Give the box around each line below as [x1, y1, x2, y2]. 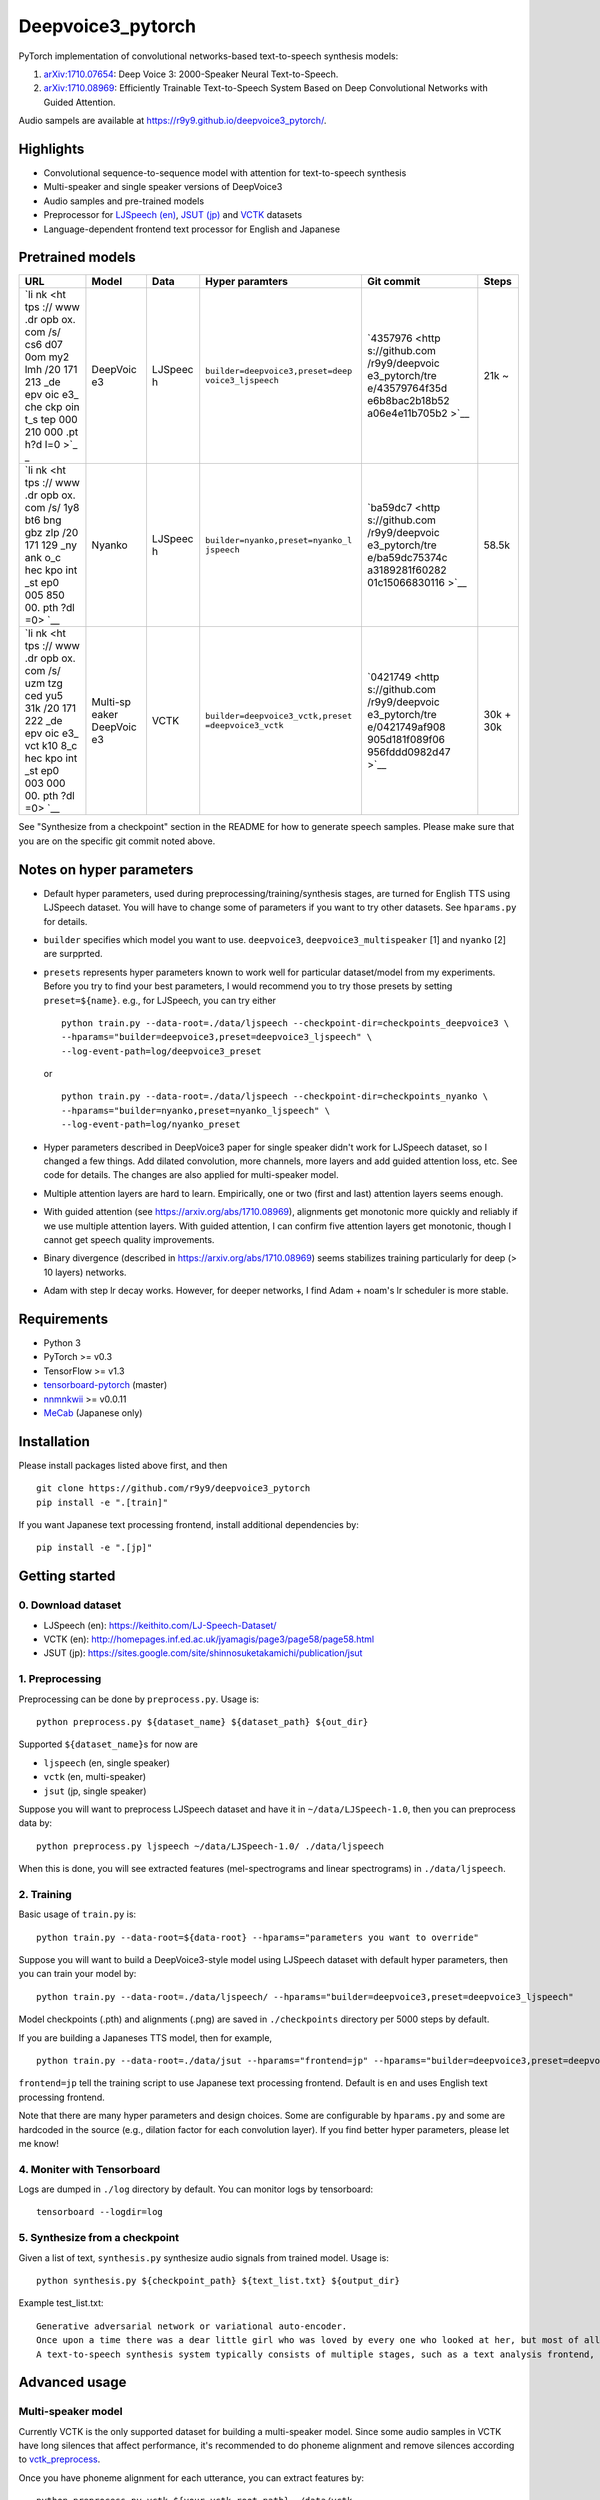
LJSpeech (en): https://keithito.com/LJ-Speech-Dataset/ [43, 1619, 277, 1631]
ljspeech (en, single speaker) [43, 1756, 170, 1769]
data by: [18, 1817, 53, 1829]
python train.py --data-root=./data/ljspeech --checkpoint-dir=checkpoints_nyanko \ [61, 1091, 489, 1102]
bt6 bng [24, 513, 62, 527]
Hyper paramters [205, 275, 289, 289]
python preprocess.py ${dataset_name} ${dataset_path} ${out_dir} [36, 1716, 369, 1727]
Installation [18, 1433, 90, 1450]
